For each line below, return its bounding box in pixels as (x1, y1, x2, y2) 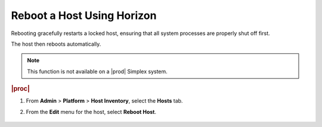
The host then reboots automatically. (11, 40, 101, 47)
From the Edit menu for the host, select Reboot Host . (26, 108, 156, 115)
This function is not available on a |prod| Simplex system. (27, 68, 168, 75)
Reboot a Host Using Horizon (11, 9, 157, 22)
